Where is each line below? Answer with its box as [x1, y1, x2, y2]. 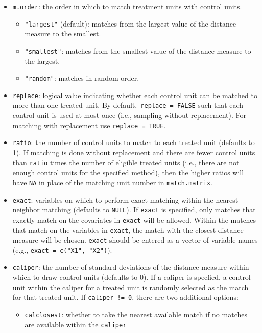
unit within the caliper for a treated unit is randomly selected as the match [12, 281, 249, 292]
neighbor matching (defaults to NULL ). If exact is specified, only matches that [12, 204, 256, 215]
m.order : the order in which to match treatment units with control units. [12, 1, 242, 11]
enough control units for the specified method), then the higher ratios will [12, 167, 244, 178]
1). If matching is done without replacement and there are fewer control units [12, 147, 255, 158]
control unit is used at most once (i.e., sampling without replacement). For [12, 110, 246, 121]
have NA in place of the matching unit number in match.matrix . [12, 177, 212, 187]
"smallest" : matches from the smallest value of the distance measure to [25, 45, 251, 56]
